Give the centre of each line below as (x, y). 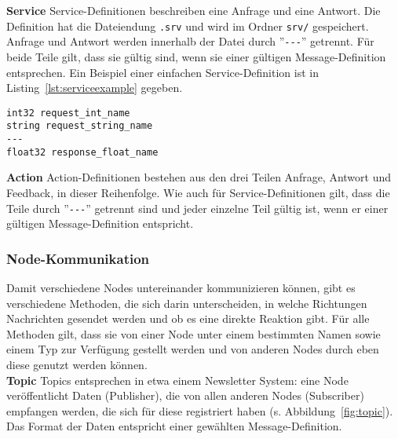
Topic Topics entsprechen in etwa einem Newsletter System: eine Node (177, 380)
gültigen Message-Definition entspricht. (100, 223)
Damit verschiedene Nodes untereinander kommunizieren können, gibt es (181, 287)
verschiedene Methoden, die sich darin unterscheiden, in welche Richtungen (187, 303)
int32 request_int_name (68, 113)
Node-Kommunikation (78, 258)
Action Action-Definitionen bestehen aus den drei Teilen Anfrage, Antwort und (199, 177)
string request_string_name (80, 126)
